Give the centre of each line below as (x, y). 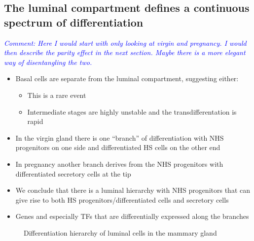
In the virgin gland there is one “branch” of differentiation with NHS (120, 137)
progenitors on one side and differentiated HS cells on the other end (118, 147)
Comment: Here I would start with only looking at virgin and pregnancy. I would (125, 43)
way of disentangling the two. (48, 62)
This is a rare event (57, 95)
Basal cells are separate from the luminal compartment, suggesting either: (127, 78)
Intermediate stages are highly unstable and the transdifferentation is (132, 111)
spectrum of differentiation (74, 22)
